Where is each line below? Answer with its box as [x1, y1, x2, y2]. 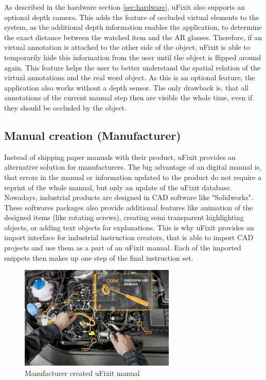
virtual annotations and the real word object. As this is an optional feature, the [4, 72, 255, 83]
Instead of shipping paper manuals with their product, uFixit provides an [4, 151, 236, 162]
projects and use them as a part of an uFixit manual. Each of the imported [4, 242, 241, 253]
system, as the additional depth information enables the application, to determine [4, 22, 262, 32]
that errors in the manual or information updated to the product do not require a [4, 171, 262, 182]
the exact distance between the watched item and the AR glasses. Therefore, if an [4, 31, 262, 42]
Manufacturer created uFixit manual [25, 367, 140, 378]
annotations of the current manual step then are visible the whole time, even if [4, 92, 253, 103]
